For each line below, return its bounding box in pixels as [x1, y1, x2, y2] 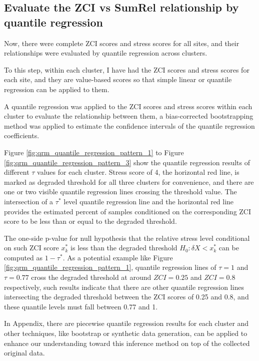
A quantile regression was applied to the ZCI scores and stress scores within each [4, 101, 252, 111]
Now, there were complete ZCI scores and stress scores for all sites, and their [4, 38, 239, 48]
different [4, 167, 29, 177]
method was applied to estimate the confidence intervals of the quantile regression [4, 120, 255, 131]
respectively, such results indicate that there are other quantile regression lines [4, 281, 244, 292]
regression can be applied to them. [4, 84, 109, 94]
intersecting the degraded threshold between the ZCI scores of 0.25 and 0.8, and [4, 291, 249, 302]
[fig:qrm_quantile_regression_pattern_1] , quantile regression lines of [4, 262, 216, 272]
